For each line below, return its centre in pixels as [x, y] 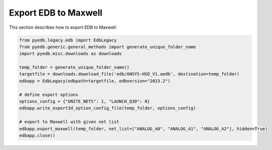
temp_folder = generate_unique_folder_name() [74, 67]
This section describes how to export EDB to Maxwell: [63, 27]
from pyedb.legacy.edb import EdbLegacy [68, 40]
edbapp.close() [37, 136]
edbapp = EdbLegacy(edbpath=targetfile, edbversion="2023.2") [95, 81]
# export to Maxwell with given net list [69, 122]
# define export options [49, 94]
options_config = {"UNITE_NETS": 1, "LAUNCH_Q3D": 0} [85, 102]
